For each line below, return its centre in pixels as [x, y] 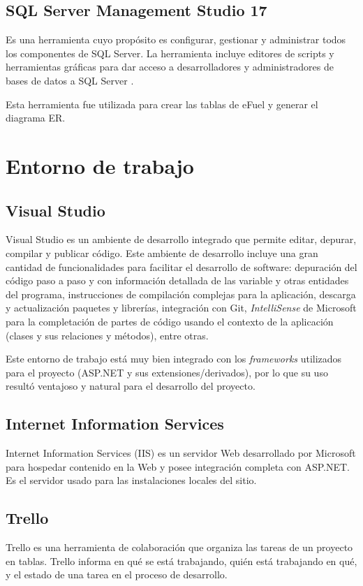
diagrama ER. [36, 118]
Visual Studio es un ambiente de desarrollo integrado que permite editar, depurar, [181, 239]
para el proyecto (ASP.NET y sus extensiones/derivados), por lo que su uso [167, 372]
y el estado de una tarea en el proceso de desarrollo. [117, 574]
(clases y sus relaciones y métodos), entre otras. [107, 335]
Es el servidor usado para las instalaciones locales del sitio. [131, 480]
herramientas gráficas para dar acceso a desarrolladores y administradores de [170, 67]
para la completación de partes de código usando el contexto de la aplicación [170, 321]
